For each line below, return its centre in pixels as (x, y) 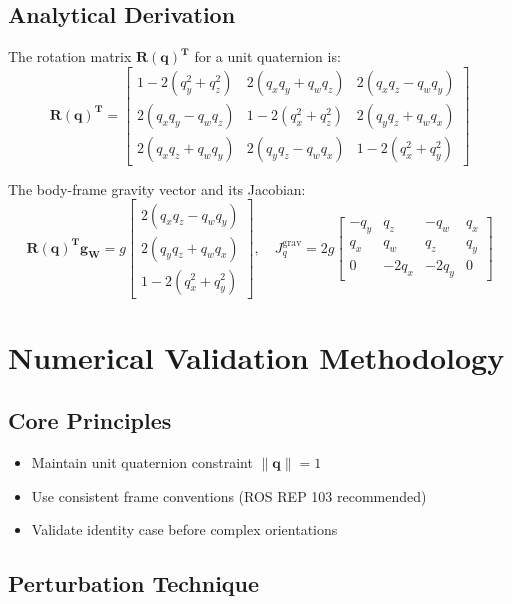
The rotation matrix (70, 56)
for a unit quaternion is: (267, 56)
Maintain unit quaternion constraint (142, 462)
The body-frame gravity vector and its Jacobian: (157, 188)
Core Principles (90, 420)
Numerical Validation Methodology (256, 356)
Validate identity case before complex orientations (184, 529)
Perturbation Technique (134, 583)
